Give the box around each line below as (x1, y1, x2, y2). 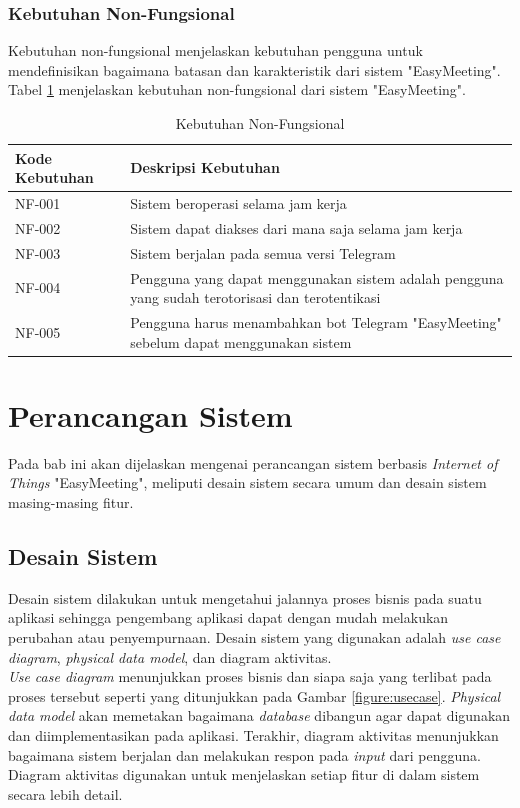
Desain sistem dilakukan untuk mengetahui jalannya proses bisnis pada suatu (8, 587, 482, 608)
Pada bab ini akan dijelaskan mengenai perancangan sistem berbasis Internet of (8, 452, 498, 473)
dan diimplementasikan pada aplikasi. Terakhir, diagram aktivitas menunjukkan (8, 724, 499, 745)
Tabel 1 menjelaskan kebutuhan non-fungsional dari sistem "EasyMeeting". (8, 79, 466, 100)
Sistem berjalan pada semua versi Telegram (130, 242, 396, 263)
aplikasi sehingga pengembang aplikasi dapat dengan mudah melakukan (8, 607, 449, 628)
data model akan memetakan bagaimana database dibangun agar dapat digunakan (8, 705, 511, 726)
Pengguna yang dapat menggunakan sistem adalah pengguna (130, 267, 504, 288)
